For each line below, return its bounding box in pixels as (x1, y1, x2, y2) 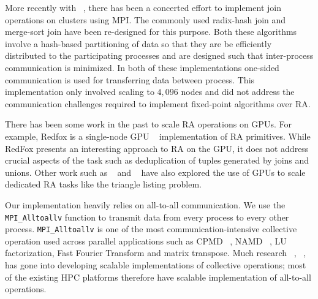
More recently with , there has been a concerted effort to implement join (5, 1, 281, 13)
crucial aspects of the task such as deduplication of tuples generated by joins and (5, 154, 309, 167)
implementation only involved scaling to (5, 85, 154, 98)
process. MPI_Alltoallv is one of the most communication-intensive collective (5, 222, 297, 235)
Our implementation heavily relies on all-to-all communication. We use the (5, 198, 286, 211)
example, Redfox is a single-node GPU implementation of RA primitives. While (5, 129, 311, 142)
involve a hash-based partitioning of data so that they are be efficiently (5, 37, 272, 50)
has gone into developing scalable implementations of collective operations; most (5, 259, 306, 271)
